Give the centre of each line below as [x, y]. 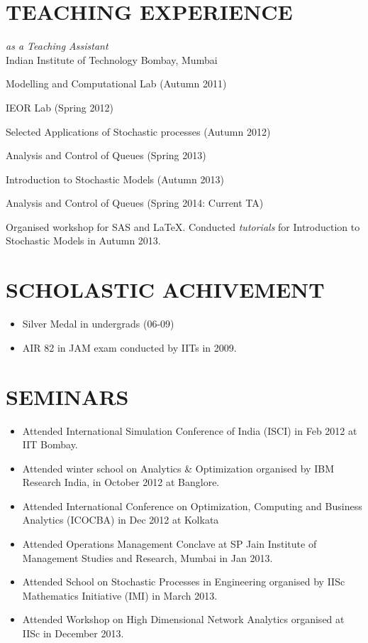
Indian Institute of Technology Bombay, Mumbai [112, 59]
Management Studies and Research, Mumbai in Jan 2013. [147, 557]
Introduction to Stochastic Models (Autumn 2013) [115, 179]
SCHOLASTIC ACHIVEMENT [165, 290]
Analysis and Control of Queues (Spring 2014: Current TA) [135, 203]
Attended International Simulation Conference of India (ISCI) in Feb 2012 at [190, 430]
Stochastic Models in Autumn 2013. [83, 241]
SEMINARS [67, 396]
